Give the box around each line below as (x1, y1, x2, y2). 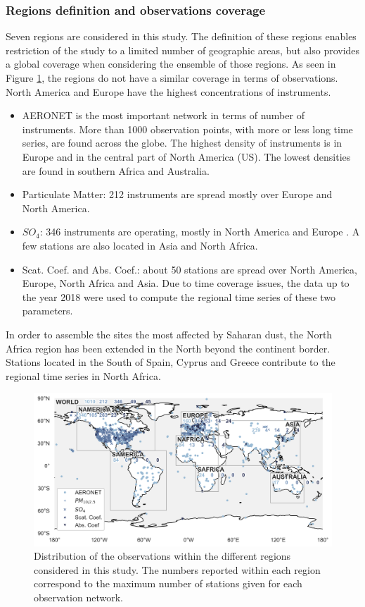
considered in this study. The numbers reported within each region (34, 562, 321, 577)
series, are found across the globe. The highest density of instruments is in (22, 135, 342, 150)
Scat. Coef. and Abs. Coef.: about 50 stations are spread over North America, (22, 262, 357, 276)
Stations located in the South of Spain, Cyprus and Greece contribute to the (6, 355, 335, 369)
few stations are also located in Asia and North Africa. (22, 238, 258, 252)
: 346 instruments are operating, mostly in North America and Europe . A (39, 224, 360, 239)
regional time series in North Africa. (6, 368, 161, 383)
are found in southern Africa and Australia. (22, 163, 210, 178)
